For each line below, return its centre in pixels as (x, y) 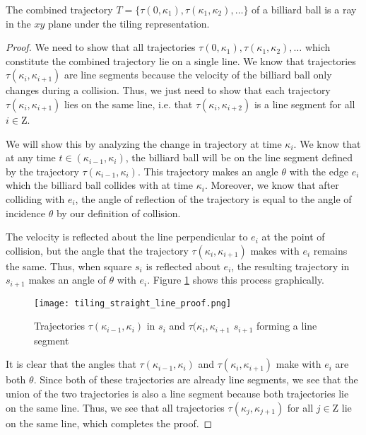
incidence (25, 213)
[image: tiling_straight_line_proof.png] (133, 303)
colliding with (35, 198)
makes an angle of (67, 280)
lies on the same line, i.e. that (128, 104)
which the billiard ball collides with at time (99, 185)
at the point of (293, 237)
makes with (275, 250)
